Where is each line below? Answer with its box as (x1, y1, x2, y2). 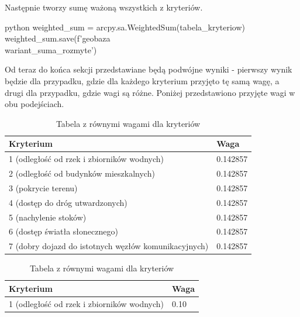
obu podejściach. (5, 98, 64, 110)
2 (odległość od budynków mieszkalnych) (9, 167, 155, 180)
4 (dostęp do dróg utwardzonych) (9, 196, 127, 208)
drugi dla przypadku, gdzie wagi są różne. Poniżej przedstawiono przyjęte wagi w (5, 86, 295, 98)
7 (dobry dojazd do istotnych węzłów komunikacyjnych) (9, 240, 209, 252)
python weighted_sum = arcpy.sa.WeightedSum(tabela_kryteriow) (5, 20, 245, 33)
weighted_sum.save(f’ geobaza (5, 32, 111, 44)
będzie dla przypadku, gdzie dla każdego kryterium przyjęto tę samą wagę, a (5, 74, 280, 87)
